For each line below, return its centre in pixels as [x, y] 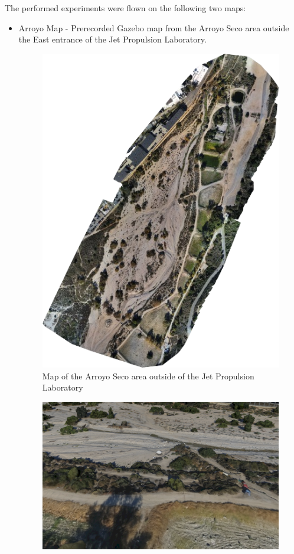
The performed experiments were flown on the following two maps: [125, 8]
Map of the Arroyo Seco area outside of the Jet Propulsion [148, 376]
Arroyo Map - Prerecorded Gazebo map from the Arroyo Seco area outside [154, 27]
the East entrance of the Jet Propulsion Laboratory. [112, 39]
